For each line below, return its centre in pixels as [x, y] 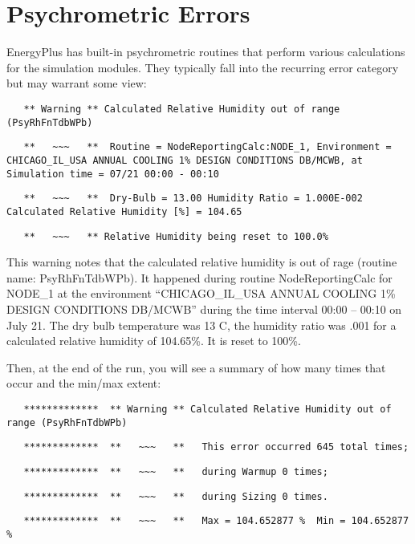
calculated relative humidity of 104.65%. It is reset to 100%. [154, 341]
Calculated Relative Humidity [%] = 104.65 [124, 211]
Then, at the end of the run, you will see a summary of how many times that [196, 367]
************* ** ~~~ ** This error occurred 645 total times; [216, 447]
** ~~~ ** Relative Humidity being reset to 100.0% [176, 236]
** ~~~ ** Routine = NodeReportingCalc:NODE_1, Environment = [207, 147]
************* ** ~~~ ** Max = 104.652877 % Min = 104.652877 [216, 521]
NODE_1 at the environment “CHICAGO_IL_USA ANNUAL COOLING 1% [201, 293]
